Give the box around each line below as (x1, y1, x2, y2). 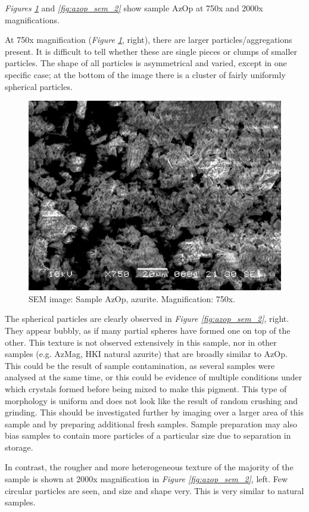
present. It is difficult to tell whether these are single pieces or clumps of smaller (5, 45, 298, 57)
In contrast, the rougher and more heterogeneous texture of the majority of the (5, 461, 294, 473)
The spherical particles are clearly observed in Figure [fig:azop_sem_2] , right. (5, 312, 289, 325)
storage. (5, 440, 33, 453)
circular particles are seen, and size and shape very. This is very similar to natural (5, 484, 304, 497)
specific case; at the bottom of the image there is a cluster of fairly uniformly (5, 68, 286, 80)
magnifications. (5, 13, 60, 26)
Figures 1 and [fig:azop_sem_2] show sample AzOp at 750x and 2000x (5, 2, 263, 14)
